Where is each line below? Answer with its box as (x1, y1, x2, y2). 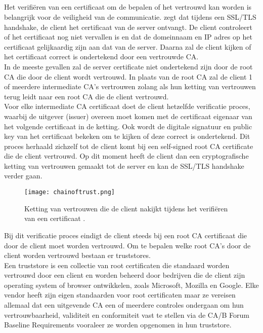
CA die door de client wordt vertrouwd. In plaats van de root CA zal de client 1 (4, 71, 253, 82)
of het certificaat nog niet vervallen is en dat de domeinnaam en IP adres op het (4, 31, 252, 42)
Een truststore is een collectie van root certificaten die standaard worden (4, 260, 230, 270)
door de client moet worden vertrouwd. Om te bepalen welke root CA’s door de (4, 240, 251, 250)
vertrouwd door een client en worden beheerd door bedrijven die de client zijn (4, 270, 245, 280)
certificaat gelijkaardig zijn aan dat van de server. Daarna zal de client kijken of (4, 41, 251, 52)
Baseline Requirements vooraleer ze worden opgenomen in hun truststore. (4, 319, 232, 330)
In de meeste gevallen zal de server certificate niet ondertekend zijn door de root (4, 61, 253, 71)
